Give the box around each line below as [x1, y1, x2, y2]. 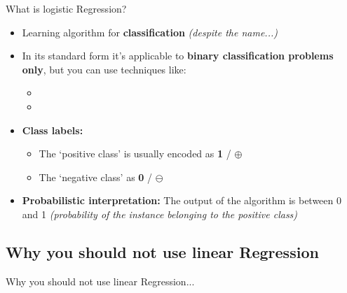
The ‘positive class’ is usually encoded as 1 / [39, 146, 231, 161]
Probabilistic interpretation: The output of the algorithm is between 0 [22, 193, 341, 208]
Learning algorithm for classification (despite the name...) [22, 24, 278, 39]
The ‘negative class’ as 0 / [39, 169, 153, 184]
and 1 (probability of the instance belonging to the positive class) [22, 206, 298, 221]
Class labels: [22, 122, 83, 137]
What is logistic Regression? [6, 1, 127, 15]
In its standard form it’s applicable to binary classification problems [22, 48, 334, 63]
